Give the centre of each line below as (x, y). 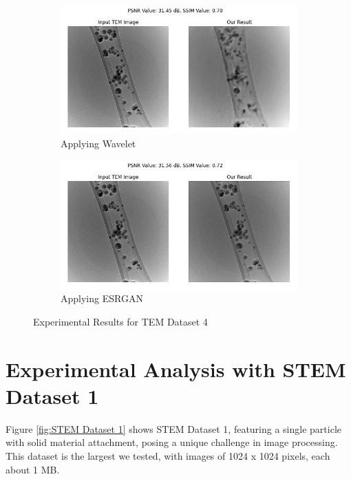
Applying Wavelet (98, 143)
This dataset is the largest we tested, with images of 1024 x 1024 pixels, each (168, 455)
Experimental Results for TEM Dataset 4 (120, 321)
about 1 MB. (33, 469)
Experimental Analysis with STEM (176, 369)
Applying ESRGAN (102, 298)
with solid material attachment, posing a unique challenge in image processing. (172, 442)
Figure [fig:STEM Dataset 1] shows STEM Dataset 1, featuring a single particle (173, 428)
